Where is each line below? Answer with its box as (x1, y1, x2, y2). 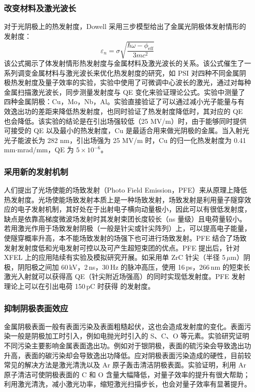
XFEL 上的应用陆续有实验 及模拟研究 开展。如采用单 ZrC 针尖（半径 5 (4, 252, 226, 262)
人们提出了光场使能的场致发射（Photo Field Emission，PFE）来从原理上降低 (4, 185, 248, 195)
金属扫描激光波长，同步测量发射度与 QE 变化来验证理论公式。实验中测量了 (4, 86, 245, 97)
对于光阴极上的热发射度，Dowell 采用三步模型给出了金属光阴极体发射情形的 (4, 21, 246, 31)
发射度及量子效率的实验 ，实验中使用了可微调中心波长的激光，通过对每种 (17, 77, 251, 87)
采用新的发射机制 (4, 165, 68, 177)
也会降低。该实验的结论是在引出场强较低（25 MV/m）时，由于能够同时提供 (4, 115, 247, 126)
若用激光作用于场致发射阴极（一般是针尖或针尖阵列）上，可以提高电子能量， (4, 223, 251, 233)
